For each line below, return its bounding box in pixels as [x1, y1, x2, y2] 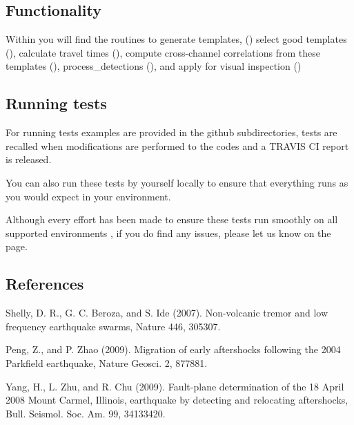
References [6, 273, 84, 294]
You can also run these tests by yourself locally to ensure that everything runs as [6, 175, 348, 189]
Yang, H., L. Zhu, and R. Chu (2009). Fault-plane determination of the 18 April [6, 379, 344, 393]
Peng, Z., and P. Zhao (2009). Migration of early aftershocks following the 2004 [6, 342, 341, 357]
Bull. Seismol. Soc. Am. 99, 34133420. [6, 406, 166, 420]
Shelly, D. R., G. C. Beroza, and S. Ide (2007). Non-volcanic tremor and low [6, 305, 328, 320]
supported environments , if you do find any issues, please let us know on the [6, 225, 331, 240]
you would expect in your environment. [6, 189, 171, 203]
